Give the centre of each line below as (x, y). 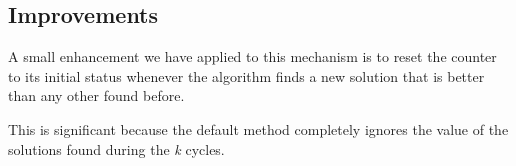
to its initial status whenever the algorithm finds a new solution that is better (246, 75)
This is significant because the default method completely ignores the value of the (258, 128)
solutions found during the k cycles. (116, 148)
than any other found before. (96, 95)
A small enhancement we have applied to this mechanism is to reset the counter (252, 56)
